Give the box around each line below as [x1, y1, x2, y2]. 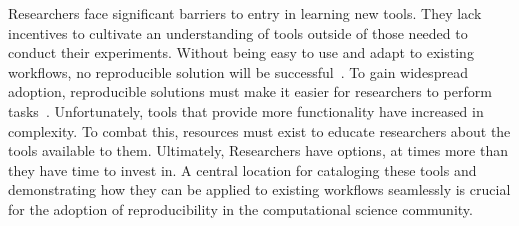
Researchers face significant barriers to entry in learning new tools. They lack [8, 3, 482, 23]
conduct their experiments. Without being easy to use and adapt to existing [8, 42, 474, 63]
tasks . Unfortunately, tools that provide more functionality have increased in [8, 100, 484, 121]
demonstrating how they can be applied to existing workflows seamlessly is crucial [8, 179, 511, 200]
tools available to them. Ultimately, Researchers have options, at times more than [8, 140, 508, 161]
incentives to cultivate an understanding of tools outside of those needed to [8, 22, 468, 43]
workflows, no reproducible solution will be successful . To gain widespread [8, 61, 468, 82]
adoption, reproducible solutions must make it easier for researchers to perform [8, 81, 492, 102]
